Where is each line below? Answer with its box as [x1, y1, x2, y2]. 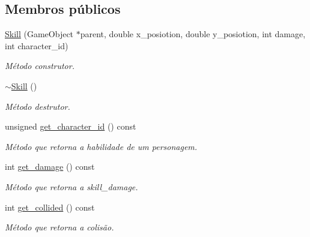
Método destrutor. [5, 100, 70, 112]
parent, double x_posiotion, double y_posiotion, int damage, [80, 28, 306, 40]
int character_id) [5, 39, 68, 52]
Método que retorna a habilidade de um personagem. [5, 140, 198, 152]
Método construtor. [5, 59, 74, 72]
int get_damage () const [5, 160, 95, 173]
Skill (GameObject [5, 28, 74, 40]
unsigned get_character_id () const [5, 120, 136, 133]
